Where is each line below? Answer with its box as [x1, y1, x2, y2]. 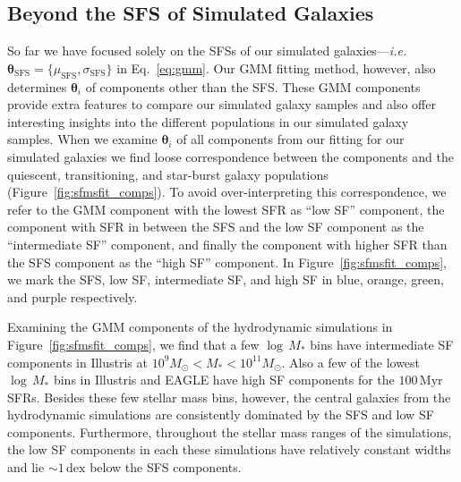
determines [7, 77, 67, 96]
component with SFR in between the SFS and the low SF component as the [7, 217, 424, 236]
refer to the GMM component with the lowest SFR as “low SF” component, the [7, 199, 445, 218]
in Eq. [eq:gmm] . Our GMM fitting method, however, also [116, 58, 436, 77]
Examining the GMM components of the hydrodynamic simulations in [7, 317, 393, 336]
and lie [7, 458, 45, 477]
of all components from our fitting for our [176, 130, 405, 148]
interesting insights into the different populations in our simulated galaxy [7, 112, 409, 131]
